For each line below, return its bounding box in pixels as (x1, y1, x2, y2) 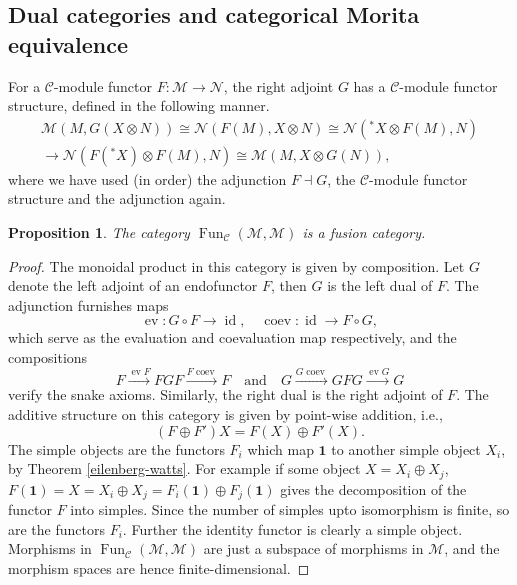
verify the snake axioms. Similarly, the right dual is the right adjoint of (8, 384, 443, 405)
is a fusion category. (302, 222, 426, 243)
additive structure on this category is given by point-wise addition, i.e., (8, 403, 443, 424)
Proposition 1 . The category (8, 222, 190, 243)
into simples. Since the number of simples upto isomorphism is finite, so (70, 499, 510, 520)
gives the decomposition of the (280, 478, 467, 499)
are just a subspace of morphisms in (203, 538, 424, 559)
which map (247, 438, 314, 459)
